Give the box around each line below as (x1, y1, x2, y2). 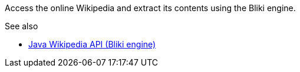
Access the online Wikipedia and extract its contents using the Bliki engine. (5, 3, 296, 13)
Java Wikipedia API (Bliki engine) (28, 39, 156, 49)
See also (5, 21, 38, 31)
